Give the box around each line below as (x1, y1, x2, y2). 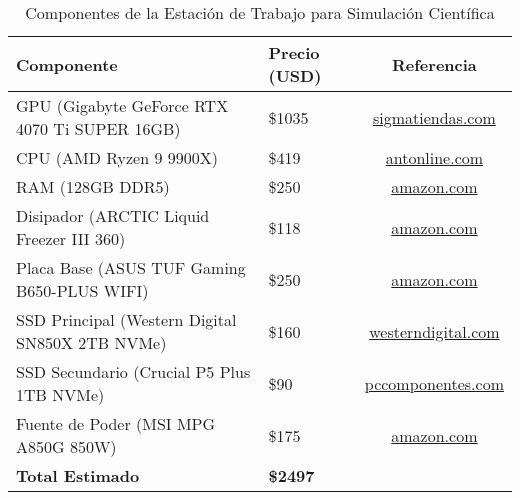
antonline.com (385, 146, 484, 169)
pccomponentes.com (364, 371, 504, 395)
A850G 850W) (16, 435, 117, 458)
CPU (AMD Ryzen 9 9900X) (16, 146, 218, 169)
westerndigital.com (369, 319, 500, 343)
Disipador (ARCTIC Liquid (16, 204, 210, 227)
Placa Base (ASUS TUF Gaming (16, 256, 246, 279)
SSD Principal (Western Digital (16, 308, 237, 331)
